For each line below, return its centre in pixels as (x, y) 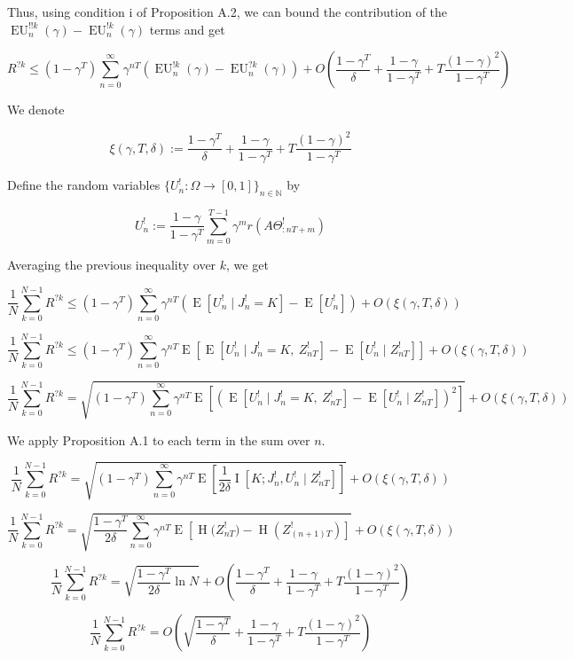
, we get (247, 265)
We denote (36, 110)
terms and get (187, 29)
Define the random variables (84, 185)
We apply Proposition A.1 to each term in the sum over (159, 439)
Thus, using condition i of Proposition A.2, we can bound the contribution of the (228, 12)
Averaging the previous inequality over (112, 265)
